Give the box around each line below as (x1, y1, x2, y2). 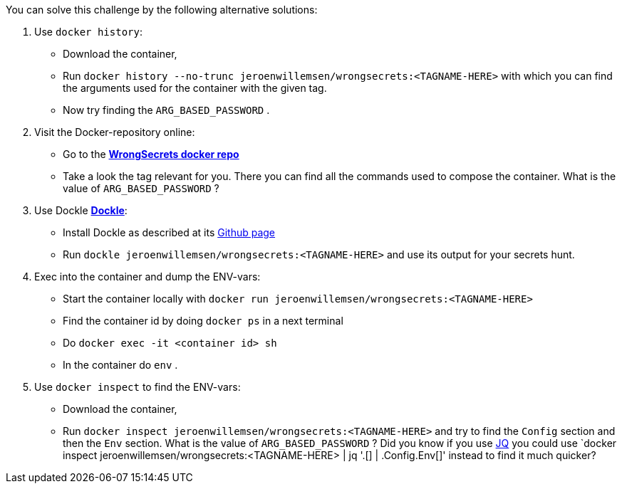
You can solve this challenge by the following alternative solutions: (6, 4, 318, 16)
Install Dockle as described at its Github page (63, 226, 276, 238)
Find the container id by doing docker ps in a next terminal (63, 315, 343, 327)
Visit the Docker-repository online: (34, 126, 195, 138)
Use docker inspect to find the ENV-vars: (34, 381, 241, 393)
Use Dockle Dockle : (34, 204, 128, 216)
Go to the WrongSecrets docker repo (63, 148, 239, 160)
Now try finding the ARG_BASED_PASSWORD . (63, 104, 270, 116)
